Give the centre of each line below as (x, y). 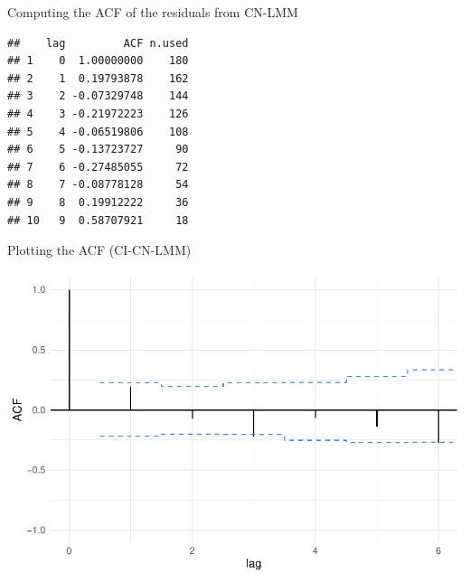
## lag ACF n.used (98, 43)
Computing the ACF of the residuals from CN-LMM (153, 12)
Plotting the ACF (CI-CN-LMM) (99, 250)
